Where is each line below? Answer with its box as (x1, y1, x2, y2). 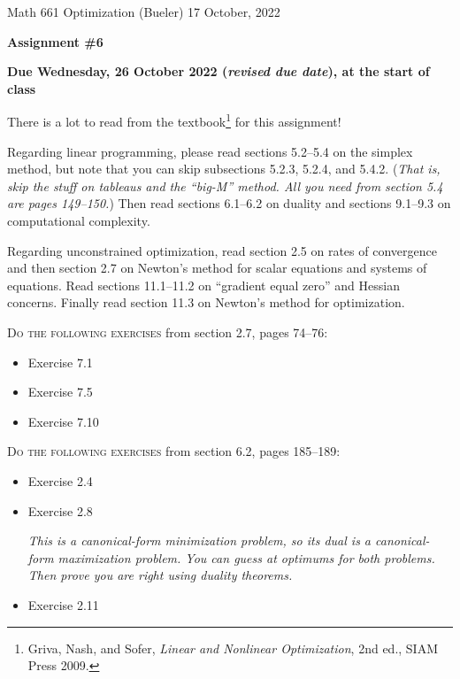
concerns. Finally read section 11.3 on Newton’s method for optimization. (7, 293, 405, 312)
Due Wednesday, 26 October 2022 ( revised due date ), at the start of (7, 62, 430, 81)
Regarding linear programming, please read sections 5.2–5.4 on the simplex (7, 142, 413, 160)
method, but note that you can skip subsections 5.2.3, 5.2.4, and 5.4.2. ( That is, (7, 159, 441, 178)
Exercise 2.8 (27, 501, 93, 520)
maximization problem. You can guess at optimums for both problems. (57, 548, 435, 567)
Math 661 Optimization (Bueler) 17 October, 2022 (7, 3, 280, 20)
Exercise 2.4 (27, 471, 93, 490)
